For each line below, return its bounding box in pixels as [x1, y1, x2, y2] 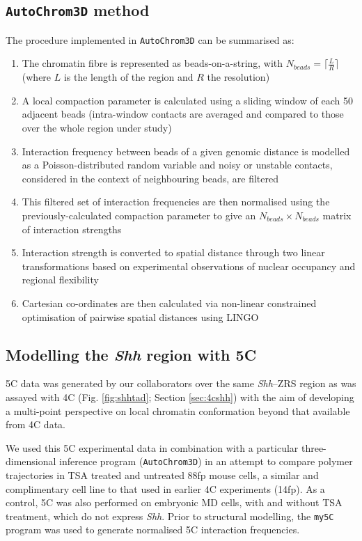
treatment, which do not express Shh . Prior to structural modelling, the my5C [6, 508, 334, 523]
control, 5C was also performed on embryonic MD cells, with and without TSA [6, 495, 343, 510]
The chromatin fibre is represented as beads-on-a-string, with [22, 56, 283, 70]
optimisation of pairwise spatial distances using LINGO [22, 309, 259, 324]
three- [301, 440, 326, 455]
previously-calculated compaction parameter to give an [22, 208, 256, 223]
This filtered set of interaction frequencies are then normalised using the [22, 194, 330, 209]
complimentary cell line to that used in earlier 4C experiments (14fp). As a [6, 481, 325, 496]
